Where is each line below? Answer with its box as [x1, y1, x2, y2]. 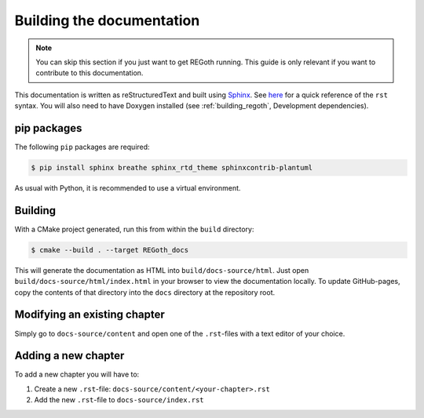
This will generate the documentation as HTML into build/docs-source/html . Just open [14, 265, 309, 274]
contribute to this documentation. [35, 68, 144, 78]
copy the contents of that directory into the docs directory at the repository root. [14, 287, 276, 297]
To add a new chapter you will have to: [14, 369, 140, 380]
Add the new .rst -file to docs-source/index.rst [34, 395, 204, 405]
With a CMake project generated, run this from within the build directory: [14, 224, 254, 234]
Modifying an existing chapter [14, 308, 165, 322]
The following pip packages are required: [14, 142, 150, 152]
